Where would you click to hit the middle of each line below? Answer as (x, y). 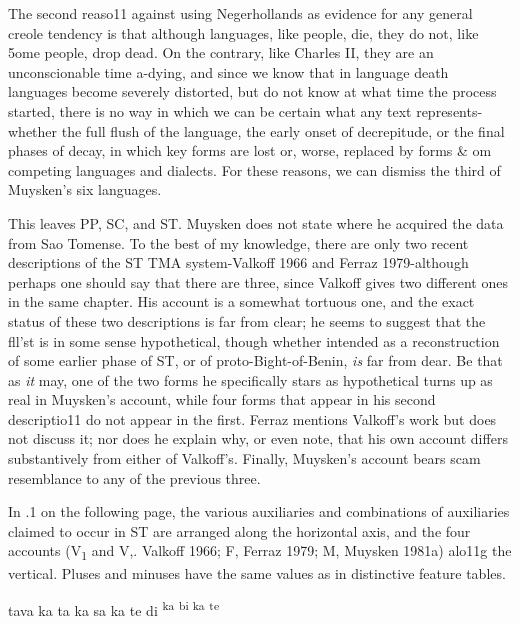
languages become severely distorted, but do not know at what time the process (252, 91)
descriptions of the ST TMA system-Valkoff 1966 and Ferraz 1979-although (238, 262)
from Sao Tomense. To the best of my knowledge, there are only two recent (238, 242)
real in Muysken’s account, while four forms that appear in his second (222, 399)
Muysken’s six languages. (85, 189)
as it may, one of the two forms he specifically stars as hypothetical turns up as (250, 379)
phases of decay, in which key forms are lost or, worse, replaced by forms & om (250, 150)
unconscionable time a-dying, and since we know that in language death (228, 71)
